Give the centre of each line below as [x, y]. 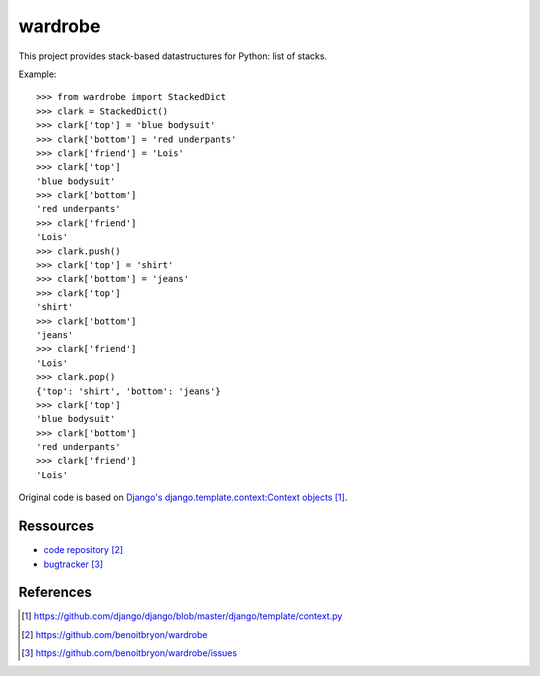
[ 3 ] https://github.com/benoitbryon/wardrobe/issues [129, 653]
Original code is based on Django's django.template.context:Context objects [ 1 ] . [183, 497]
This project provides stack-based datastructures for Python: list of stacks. [173, 56]
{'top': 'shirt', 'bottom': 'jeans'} [129, 391]
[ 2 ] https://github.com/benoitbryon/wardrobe [114, 634]
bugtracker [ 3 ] [73, 564]
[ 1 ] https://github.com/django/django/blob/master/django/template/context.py [182, 616]
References [55, 592]
